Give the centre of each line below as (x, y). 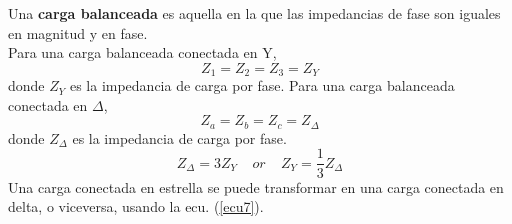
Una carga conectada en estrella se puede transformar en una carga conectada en (256, 186)
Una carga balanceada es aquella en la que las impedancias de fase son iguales (254, 13)
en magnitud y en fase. (78, 32)
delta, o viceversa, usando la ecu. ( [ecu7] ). (136, 206)
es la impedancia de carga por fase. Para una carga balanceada (262, 85)
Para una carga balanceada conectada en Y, (142, 52)
